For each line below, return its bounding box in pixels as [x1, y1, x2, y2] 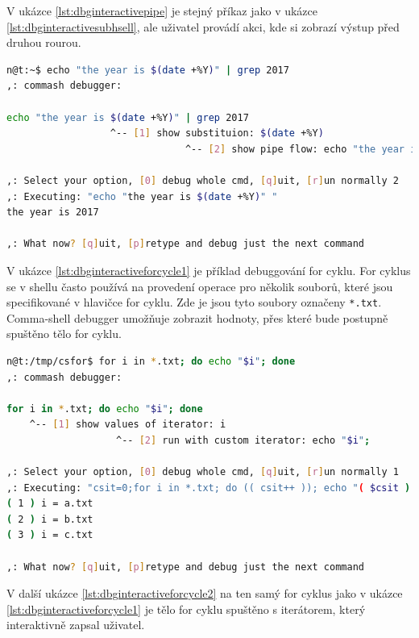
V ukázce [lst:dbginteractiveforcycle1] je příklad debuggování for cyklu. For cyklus [6, 261, 411, 278]
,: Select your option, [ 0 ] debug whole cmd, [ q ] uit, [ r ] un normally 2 [6, 174, 399, 186]
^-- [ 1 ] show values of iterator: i [29, 419, 226, 431]
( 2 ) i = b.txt [6, 513, 93, 525]
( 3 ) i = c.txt [6, 529, 93, 541]
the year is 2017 [6, 206, 99, 219]
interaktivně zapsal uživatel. [6, 616, 145, 633]
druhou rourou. [6, 34, 81, 51]
